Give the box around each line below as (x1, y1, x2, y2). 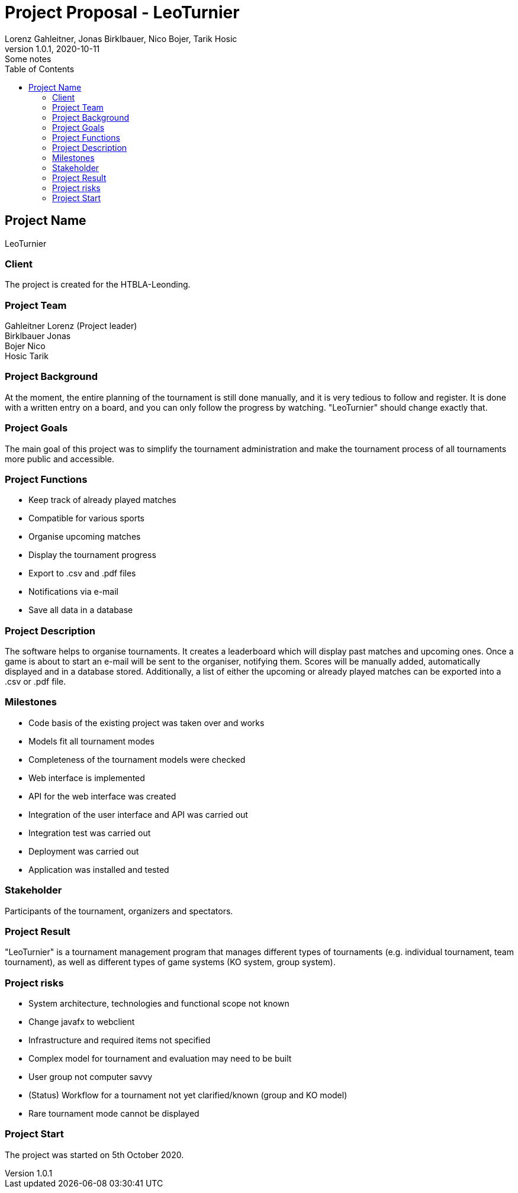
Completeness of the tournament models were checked (28, 754, 246, 765)
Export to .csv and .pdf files (28, 568, 136, 579)
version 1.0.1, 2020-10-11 (5, 43, 100, 54)
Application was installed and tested (28, 864, 169, 875)
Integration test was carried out (28, 827, 151, 838)
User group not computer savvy (28, 1072, 153, 1082)
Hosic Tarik (5, 351, 49, 362)
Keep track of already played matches (28, 495, 176, 505)
